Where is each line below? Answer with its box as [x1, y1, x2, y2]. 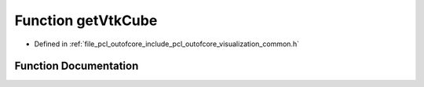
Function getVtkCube [14, 12, 158, 29]
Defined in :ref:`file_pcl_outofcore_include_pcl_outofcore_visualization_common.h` [34, 39, 300, 49]
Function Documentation [14, 60, 139, 73]
